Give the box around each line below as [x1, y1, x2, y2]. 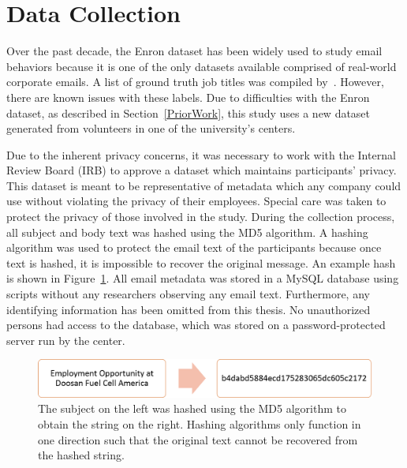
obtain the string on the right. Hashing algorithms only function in [38, 416, 361, 432]
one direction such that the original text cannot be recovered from [38, 431, 358, 447]
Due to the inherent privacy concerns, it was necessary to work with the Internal [6, 146, 396, 163]
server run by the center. [6, 331, 125, 348]
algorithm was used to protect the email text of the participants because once [6, 239, 382, 256]
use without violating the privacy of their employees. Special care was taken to [6, 193, 386, 209]
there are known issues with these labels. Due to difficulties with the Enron [6, 88, 370, 105]
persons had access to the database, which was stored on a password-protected [6, 316, 386, 333]
